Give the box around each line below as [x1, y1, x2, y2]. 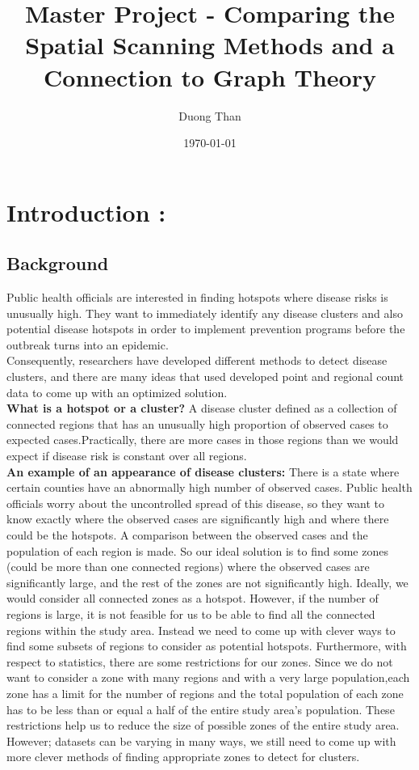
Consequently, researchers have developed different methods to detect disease [6, 352, 388, 369]
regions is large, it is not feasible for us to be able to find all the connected [6, 605, 375, 622]
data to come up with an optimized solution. [6, 383, 228, 400]
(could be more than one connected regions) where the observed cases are [6, 558, 370, 575]
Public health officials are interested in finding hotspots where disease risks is [6, 289, 388, 306]
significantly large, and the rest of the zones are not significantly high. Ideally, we [6, 573, 409, 590]
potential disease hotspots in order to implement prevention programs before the [6, 320, 405, 337]
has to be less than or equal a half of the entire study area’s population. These [6, 700, 395, 717]
